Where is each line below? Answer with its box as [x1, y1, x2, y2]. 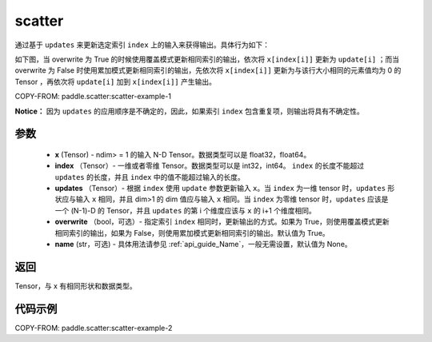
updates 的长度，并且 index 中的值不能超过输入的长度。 [54, 172, 245, 181]
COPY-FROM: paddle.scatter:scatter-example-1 [14, 92, 172, 101]
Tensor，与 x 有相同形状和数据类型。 [14, 280, 137, 291]
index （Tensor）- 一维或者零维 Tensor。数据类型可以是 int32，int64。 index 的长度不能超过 [54, 161, 364, 171]
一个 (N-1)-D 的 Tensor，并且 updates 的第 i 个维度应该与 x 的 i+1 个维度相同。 [54, 205, 316, 215]
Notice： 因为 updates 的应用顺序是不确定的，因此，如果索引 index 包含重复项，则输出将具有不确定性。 [14, 106, 364, 116]
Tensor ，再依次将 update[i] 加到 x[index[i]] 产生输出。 [14, 77, 216, 86]
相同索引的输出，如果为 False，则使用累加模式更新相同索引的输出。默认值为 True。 [54, 228, 330, 237]
